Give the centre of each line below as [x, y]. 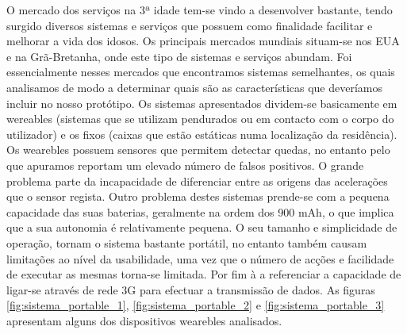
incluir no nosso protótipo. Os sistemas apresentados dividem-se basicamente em [202, 103]
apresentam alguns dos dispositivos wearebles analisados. [144, 320]
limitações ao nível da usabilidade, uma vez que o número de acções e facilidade [200, 258]
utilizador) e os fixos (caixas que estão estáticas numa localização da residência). [202, 134]
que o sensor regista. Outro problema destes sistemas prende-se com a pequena [198, 196]
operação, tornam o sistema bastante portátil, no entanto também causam [187, 242]
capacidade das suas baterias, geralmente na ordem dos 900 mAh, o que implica [200, 211]
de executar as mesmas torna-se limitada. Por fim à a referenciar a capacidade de [204, 274]
